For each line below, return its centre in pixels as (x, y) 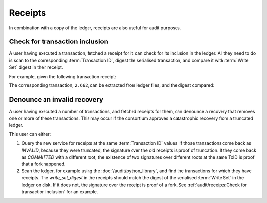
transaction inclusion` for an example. (60, 192)
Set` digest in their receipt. (36, 67)
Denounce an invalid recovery (56, 100)
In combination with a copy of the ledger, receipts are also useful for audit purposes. (95, 28)
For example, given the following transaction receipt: (63, 76)
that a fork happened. (44, 164)
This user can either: (30, 134)
